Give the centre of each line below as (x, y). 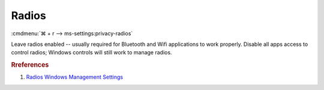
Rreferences (30, 65)
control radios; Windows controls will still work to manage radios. (91, 52)
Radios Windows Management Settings (74, 77)
